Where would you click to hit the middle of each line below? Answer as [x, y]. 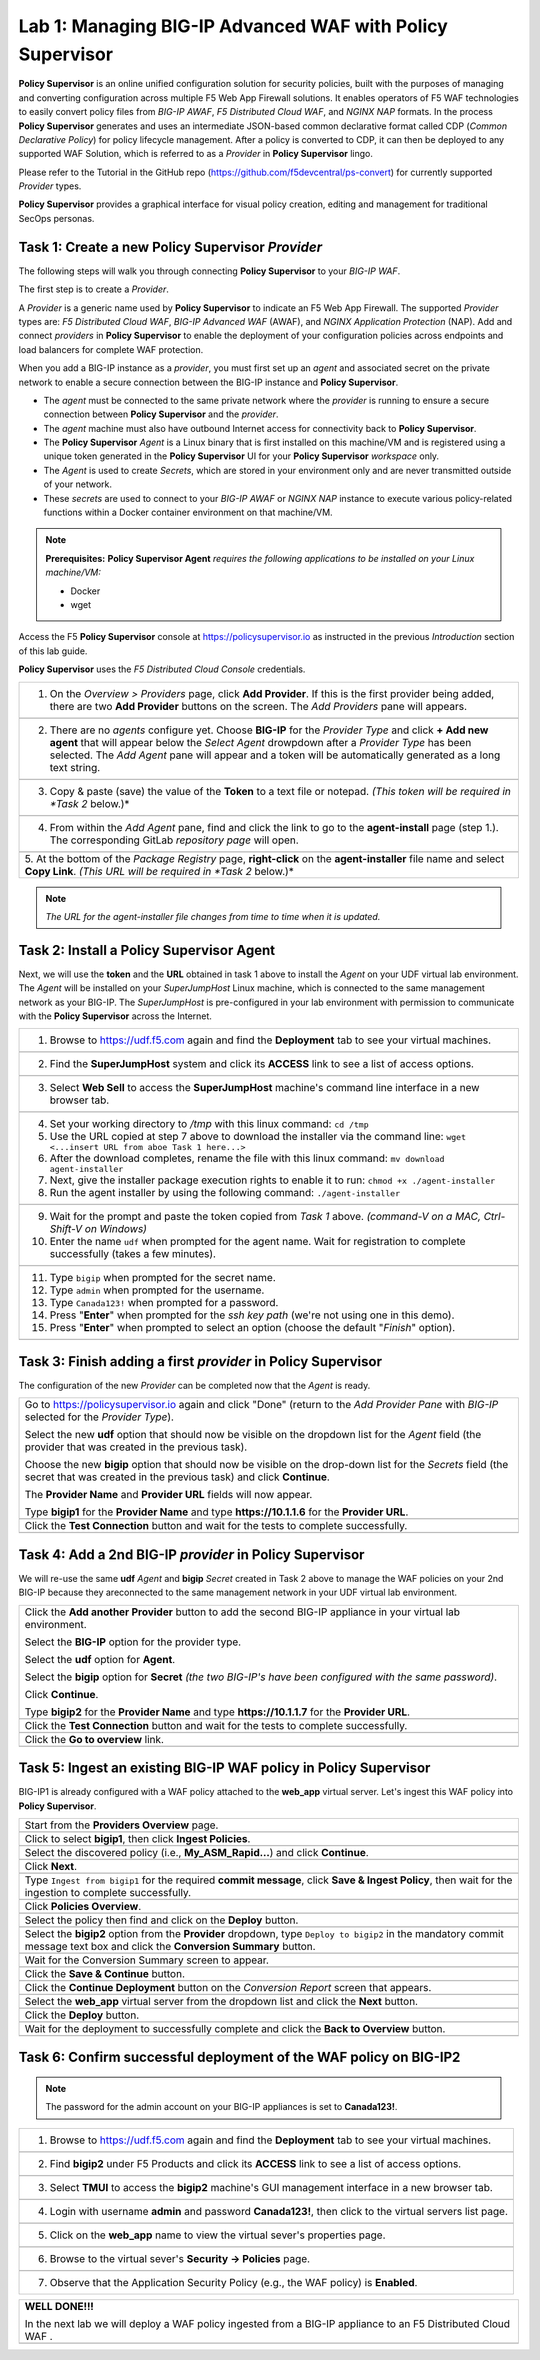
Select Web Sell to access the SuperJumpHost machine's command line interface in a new [264, 1088]
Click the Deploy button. [82, 2015]
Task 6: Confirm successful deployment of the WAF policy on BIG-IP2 [239, 2057]
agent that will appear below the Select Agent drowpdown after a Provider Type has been [260, 742]
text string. [75, 767]
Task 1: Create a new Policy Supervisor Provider [170, 246]
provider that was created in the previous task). [136, 1447]
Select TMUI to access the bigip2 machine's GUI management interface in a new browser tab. [271, 2187]
